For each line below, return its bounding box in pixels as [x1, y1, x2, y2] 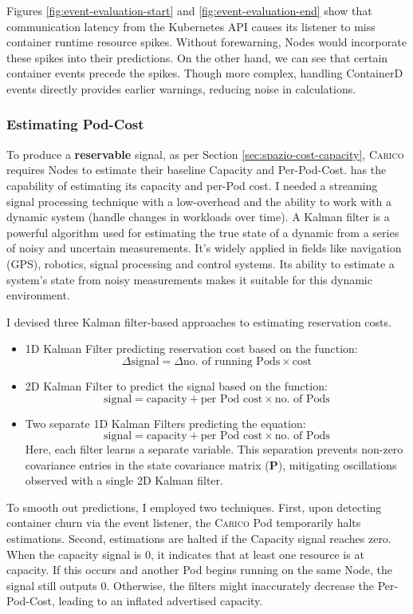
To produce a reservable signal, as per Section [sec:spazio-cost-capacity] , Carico [6, 145, 404, 162]
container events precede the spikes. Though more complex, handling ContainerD [6, 65, 403, 81]
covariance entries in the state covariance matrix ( [25, 456, 269, 473]
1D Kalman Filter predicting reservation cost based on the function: [25, 340, 358, 357]
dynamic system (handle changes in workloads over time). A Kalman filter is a [6, 208, 390, 225]
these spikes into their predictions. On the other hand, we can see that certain [6, 49, 388, 65]
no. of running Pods [183, 355, 281, 367]
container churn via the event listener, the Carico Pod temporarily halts [6, 514, 361, 531]
